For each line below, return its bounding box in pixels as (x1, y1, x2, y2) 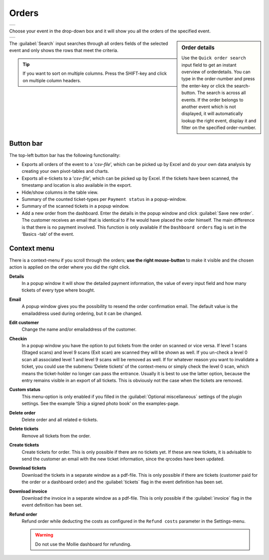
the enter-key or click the (181, 83, 234, 89)
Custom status (9, 387, 41, 393)
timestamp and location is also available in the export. (21, 182, 132, 188)
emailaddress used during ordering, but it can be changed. (21, 310, 142, 316)
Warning (35, 532, 53, 538)
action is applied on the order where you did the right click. (9, 264, 131, 270)
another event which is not (181, 104, 236, 110)
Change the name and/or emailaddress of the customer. (21, 326, 136, 332)
